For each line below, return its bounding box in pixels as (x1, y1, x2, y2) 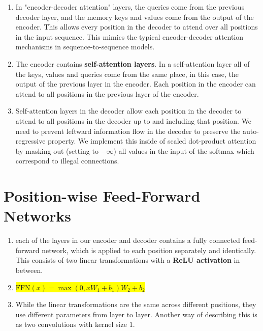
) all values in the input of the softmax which (113, 145, 254, 156)
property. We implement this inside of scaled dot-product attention (48, 135, 256, 146)
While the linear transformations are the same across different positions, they (15, 299, 256, 310)
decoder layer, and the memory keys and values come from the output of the (15, 11, 254, 22)
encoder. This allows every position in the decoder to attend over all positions (15, 21, 258, 32)
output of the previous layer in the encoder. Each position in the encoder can (15, 78, 256, 89)
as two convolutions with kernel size (15, 319, 127, 329)
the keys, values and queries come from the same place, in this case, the (15, 68, 239, 79)
